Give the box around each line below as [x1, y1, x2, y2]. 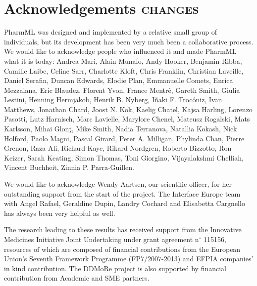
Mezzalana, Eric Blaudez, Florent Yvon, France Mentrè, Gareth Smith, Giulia [4, 84, 240, 95]
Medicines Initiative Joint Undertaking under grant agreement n [4, 234, 199, 244]
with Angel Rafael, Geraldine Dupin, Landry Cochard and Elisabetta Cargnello [4, 198, 245, 208]
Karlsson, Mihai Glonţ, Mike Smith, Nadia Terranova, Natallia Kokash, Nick [4, 123, 237, 134]
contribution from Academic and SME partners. [4, 273, 150, 283]
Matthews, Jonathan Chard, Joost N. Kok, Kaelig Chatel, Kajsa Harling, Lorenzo [4, 104, 253, 114]
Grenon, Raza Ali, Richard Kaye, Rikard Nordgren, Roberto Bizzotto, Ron [4, 143, 232, 153]
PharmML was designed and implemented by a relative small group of [4, 27, 217, 37]
